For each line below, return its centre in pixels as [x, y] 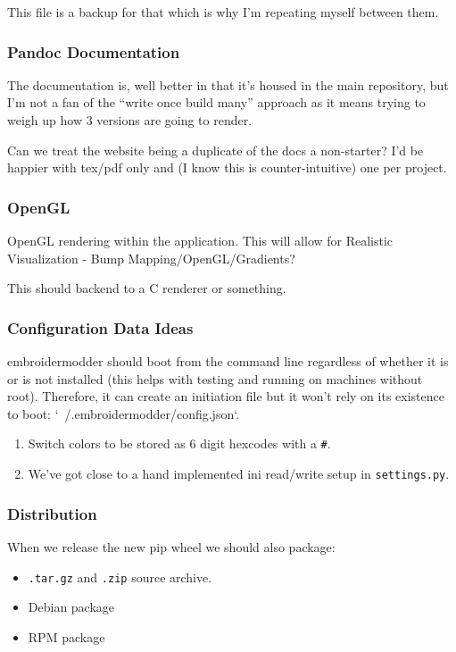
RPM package [66, 636]
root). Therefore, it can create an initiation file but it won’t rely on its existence [226, 396]
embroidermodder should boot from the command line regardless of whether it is [228, 361]
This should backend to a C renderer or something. [147, 288]
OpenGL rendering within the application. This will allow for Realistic [200, 240]
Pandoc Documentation [94, 51]
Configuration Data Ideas [100, 327]
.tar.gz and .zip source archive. [120, 577]
